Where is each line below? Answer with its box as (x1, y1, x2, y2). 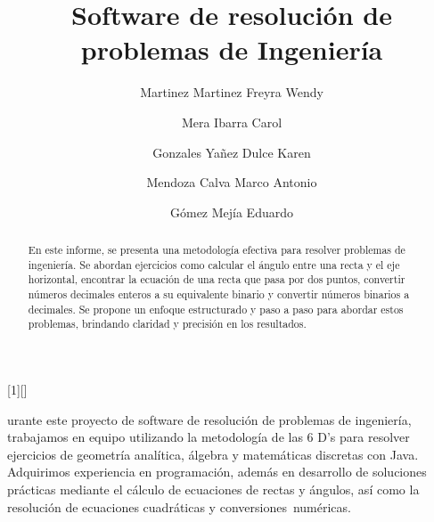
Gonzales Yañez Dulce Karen (152, 143, 311, 161)
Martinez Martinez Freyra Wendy (140, 83, 323, 102)
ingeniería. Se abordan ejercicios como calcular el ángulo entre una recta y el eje (28, 257, 400, 272)
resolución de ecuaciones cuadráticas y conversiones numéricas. (7, 497, 351, 516)
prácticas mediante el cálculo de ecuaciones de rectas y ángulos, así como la (7, 479, 420, 498)
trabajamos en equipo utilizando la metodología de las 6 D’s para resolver (7, 428, 410, 446)
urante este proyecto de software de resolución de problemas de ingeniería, (7, 410, 412, 428)
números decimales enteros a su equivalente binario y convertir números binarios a (28, 287, 410, 302)
